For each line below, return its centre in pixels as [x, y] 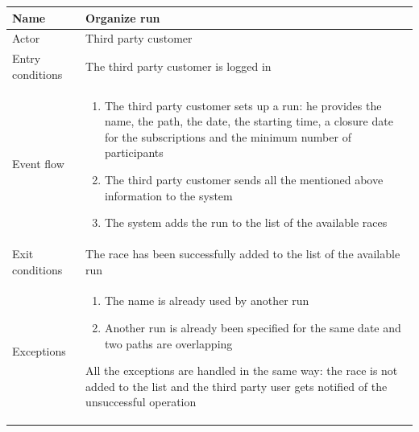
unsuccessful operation [141, 402]
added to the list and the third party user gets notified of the [236, 386]
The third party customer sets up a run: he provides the [243, 105]
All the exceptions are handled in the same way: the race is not [242, 370]
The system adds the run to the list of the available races [246, 222]
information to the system [168, 195]
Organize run [123, 17]
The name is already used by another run [207, 300]
